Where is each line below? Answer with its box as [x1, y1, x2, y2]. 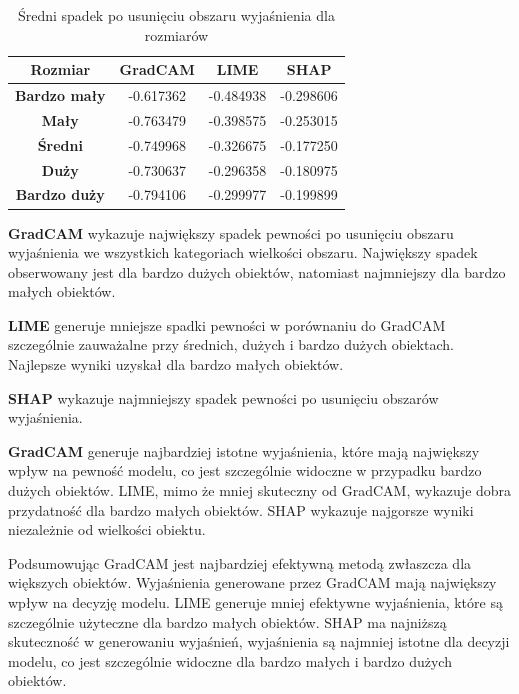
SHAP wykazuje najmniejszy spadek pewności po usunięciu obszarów [8, 387, 439, 408]
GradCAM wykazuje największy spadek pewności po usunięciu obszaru [8, 222, 454, 243]
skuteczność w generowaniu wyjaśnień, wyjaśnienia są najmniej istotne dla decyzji [8, 631, 510, 652]
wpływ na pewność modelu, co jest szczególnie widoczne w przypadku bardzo [8, 460, 482, 481]
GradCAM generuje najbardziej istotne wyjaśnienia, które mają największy [8, 440, 480, 461]
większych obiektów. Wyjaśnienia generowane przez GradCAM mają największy [8, 572, 497, 593]
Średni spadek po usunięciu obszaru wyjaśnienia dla [17, 5, 335, 25]
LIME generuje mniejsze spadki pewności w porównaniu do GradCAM [8, 314, 446, 335]
